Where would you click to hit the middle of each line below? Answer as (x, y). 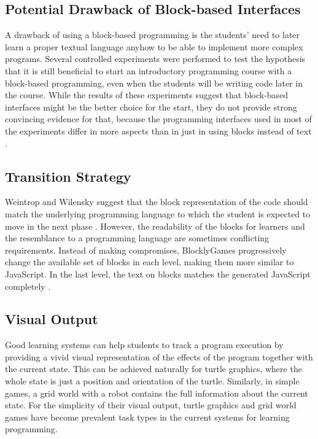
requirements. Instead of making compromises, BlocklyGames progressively (146, 250)
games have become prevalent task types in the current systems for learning (147, 417)
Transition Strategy (68, 176)
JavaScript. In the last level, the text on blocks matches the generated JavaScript (158, 274)
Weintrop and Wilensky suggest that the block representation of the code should (157, 202)
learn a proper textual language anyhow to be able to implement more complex (154, 46)
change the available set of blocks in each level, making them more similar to (149, 262)
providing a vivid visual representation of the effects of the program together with (159, 356)
